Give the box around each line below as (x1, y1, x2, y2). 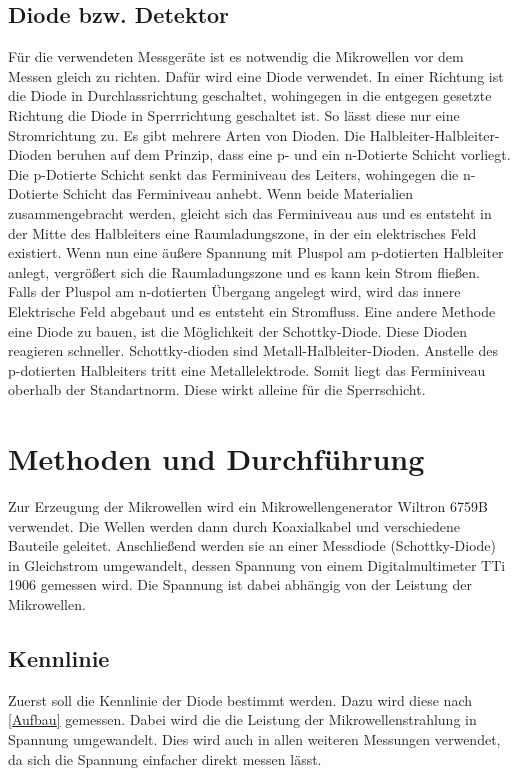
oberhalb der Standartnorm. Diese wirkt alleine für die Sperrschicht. (8, 379, 426, 400)
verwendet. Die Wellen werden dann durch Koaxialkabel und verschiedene (8, 515, 460, 536)
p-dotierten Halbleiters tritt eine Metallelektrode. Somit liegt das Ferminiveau (8, 359, 486, 380)
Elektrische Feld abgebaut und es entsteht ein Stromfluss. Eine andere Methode (8, 300, 496, 321)
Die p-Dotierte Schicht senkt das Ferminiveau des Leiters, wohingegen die (8, 163, 459, 184)
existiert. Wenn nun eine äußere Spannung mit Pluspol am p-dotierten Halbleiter (8, 242, 504, 263)
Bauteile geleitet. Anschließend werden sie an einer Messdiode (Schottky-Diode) (8, 535, 497, 556)
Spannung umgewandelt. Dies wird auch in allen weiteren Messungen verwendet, (8, 728, 501, 749)
